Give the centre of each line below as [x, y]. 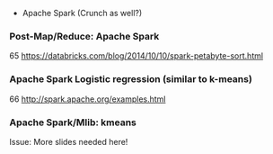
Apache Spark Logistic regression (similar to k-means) [131, 79]
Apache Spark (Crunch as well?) [82, 13]
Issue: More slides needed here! [69, 141]
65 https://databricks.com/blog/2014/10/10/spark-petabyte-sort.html [136, 56]
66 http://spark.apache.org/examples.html [88, 99]
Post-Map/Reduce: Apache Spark [84, 36]
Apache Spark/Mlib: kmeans [73, 122]
